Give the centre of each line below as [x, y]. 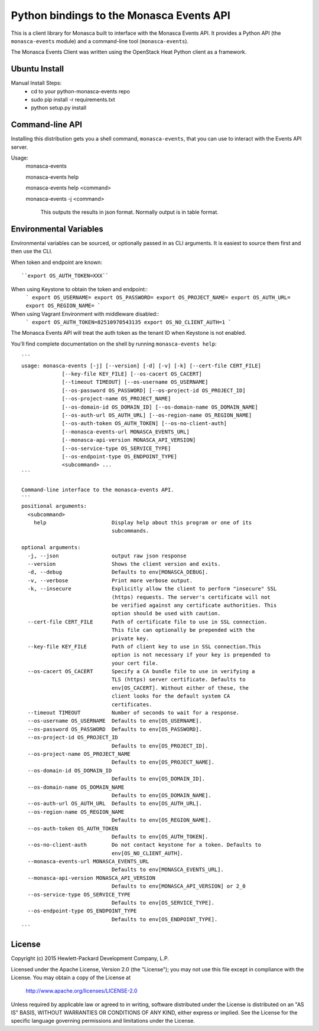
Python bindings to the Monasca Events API [121, 15]
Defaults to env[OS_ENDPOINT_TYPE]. [165, 919]
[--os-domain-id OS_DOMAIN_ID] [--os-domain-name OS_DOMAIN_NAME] [160, 407]
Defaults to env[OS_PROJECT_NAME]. [163, 762]
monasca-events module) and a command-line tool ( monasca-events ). [100, 41]
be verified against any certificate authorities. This [194, 605]
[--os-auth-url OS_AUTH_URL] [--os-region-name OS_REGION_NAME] [157, 415]
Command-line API [47, 125]
